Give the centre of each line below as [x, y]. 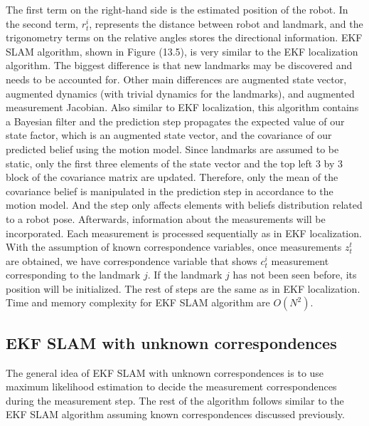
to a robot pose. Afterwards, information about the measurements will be [166, 218]
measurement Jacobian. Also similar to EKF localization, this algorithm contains [182, 107]
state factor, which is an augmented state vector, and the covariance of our [169, 135]
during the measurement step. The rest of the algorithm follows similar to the [175, 400]
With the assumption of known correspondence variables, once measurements [174, 247]
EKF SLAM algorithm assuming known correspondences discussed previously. [175, 414]
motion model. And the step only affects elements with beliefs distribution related [184, 205]
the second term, [42, 23]
